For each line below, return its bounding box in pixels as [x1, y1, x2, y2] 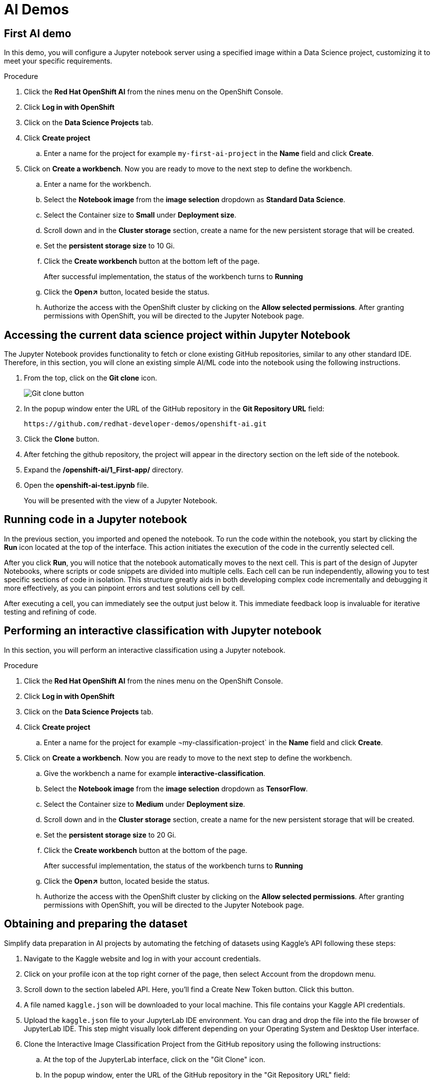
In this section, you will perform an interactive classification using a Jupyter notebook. [4, 645, 286, 654]
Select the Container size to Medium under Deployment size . [44, 799, 245, 808]
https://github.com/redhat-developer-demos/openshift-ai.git [24, 420, 267, 428]
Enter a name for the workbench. [44, 180, 151, 189]
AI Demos [4, 1, 69, 18]
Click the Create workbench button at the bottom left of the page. [44, 257, 260, 266]
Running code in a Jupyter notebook [4, 513, 187, 526]
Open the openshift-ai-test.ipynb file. [24, 481, 149, 490]
